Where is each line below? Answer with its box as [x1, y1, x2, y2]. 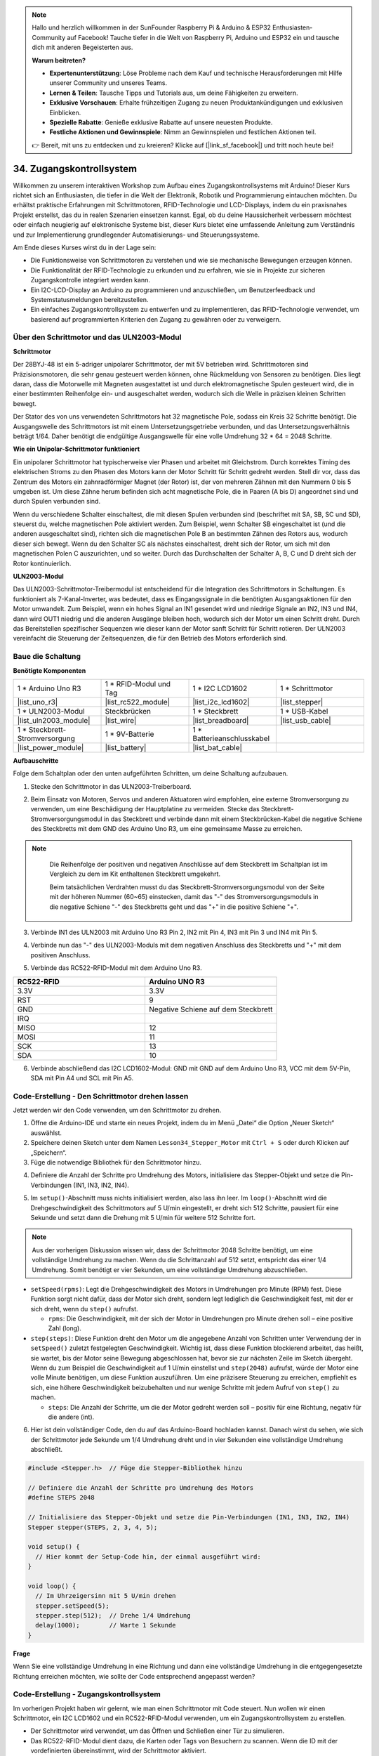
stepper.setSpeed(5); [35, 1601, 110, 1610]
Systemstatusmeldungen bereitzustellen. [30, 295, 149, 303]
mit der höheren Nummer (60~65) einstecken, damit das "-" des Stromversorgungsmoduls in [49, 893, 319, 901]
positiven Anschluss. [30, 950, 91, 959]
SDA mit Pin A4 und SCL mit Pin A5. [30, 1073, 134, 1082]
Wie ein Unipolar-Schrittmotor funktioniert [13, 445, 140, 453]
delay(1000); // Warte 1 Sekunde [35, 1621, 176, 1630]
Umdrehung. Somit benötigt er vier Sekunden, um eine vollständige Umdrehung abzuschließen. [32, 1265, 308, 1274]
